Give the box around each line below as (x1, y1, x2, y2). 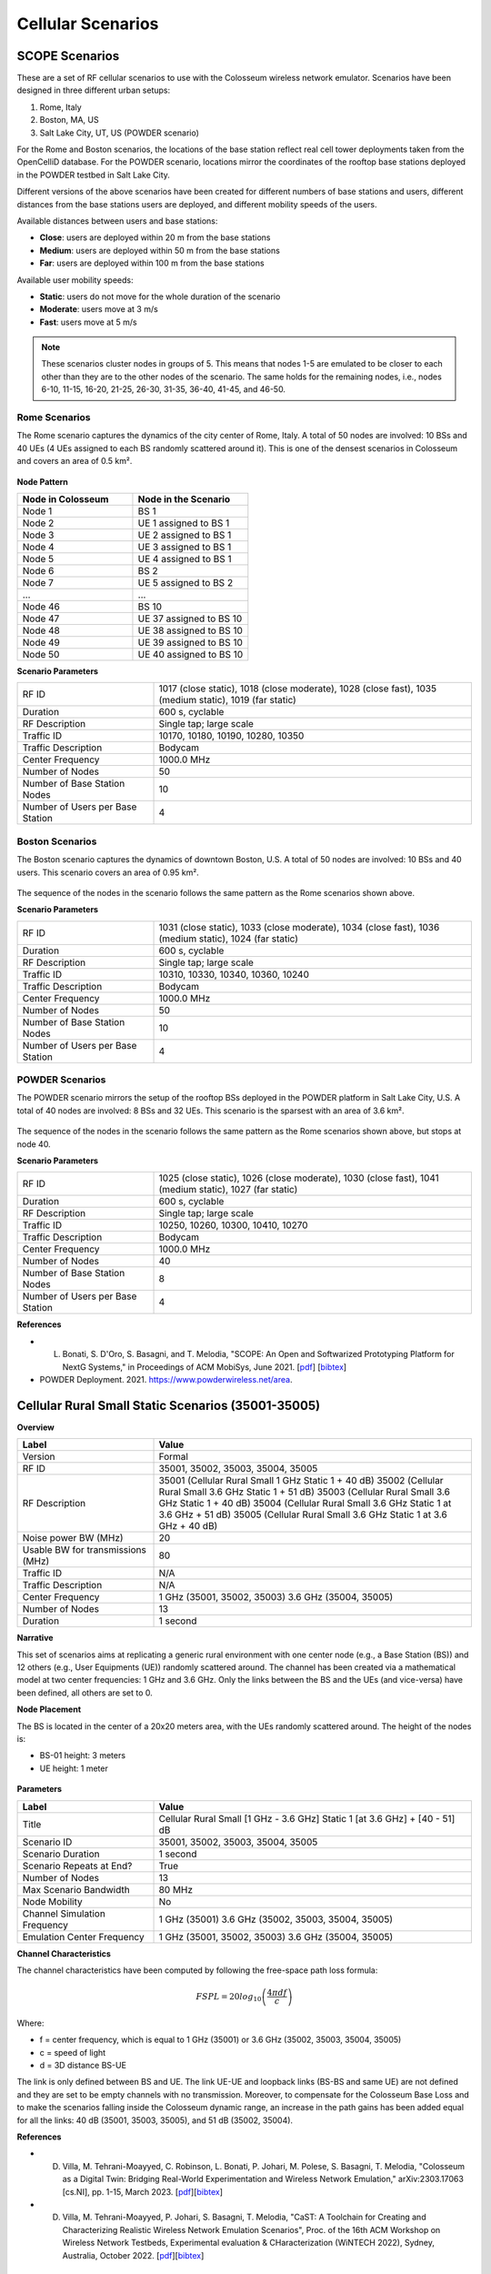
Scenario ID (22, 1836, 73, 1848)
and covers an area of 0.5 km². (16, 456, 133, 467)
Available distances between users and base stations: (16, 215, 218, 226)
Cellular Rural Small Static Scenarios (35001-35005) (16, 1397, 321, 1414)
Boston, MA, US (39, 115, 99, 126)
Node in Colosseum (22, 492, 109, 505)
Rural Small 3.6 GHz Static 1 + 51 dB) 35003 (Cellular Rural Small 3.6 (158, 1485, 450, 1498)
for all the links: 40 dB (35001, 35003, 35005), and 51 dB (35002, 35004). (16, 2115, 294, 2126)
